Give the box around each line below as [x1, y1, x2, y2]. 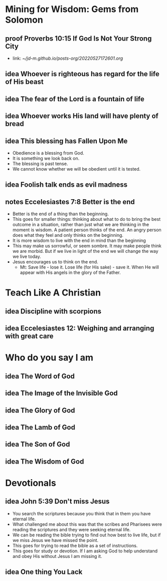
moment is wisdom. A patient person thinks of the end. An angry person [12, 227, 161, 233]
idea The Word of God [5, 372, 75, 380]
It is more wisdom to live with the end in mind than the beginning [12, 237, 146, 244]
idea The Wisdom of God [5, 457, 84, 466]
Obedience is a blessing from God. [12, 150, 84, 156]
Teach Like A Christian [5, 287, 101, 299]
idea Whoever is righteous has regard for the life [5, 70, 159, 78]
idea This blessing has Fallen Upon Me [5, 136, 128, 145]
